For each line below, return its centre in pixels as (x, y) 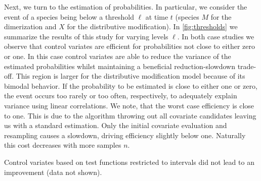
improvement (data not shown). (53, 172)
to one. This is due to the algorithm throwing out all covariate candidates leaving (130, 115)
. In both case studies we (216, 36)
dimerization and (30, 26)
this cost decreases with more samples (63, 145)
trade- (247, 66)
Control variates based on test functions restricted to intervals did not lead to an (129, 162)
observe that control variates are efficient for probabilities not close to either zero (130, 46)
